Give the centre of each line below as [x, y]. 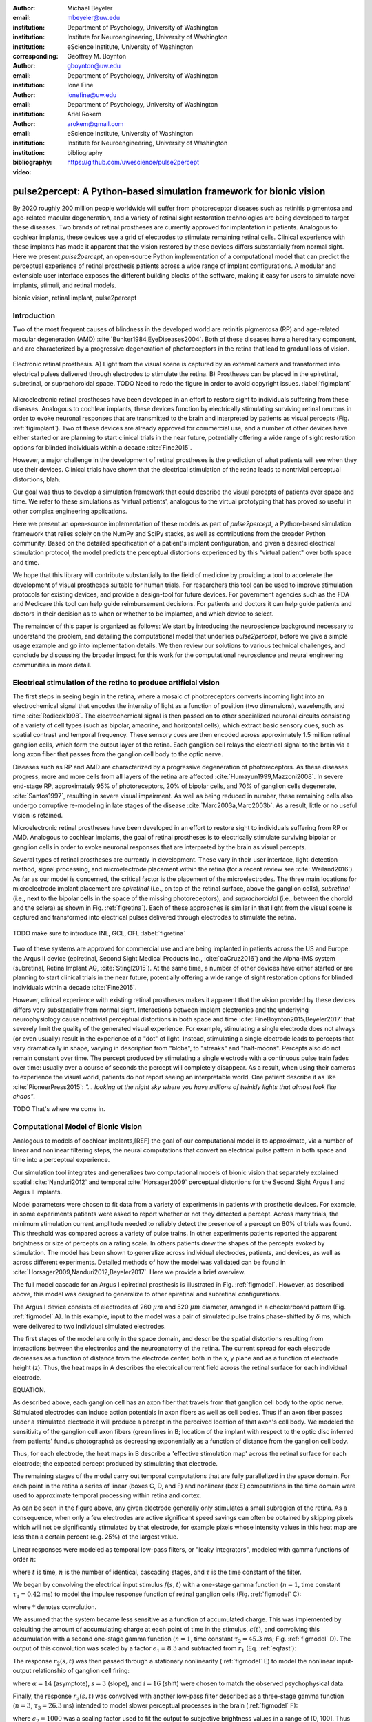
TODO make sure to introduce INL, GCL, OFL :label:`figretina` [99, 933]
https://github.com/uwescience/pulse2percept [133, 163]
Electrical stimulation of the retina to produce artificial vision [116, 683]
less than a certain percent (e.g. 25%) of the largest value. [95, 1537]
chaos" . [24, 1097]
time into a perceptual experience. [61, 1160]
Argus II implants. [37, 1192]
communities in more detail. [52, 665]
